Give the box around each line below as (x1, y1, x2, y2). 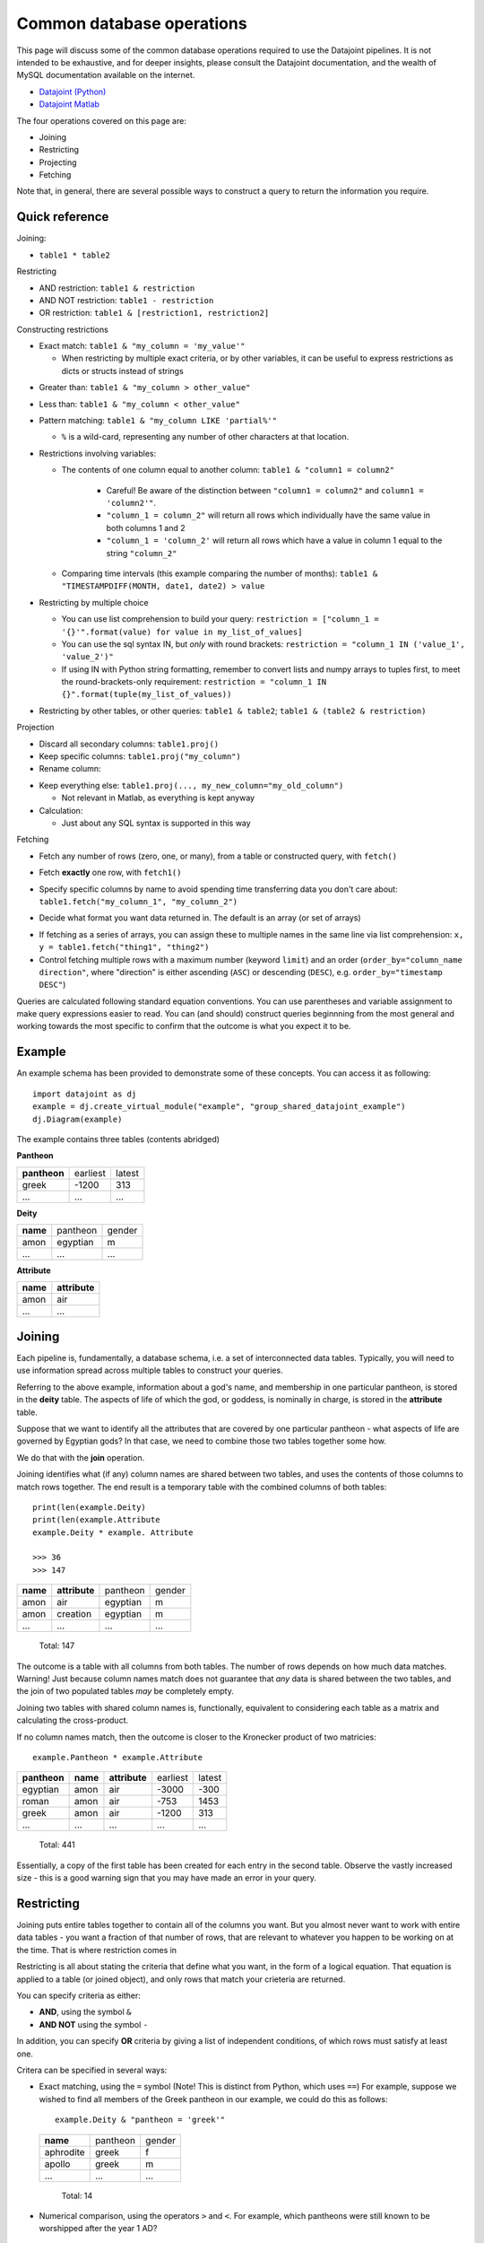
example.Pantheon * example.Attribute (32, 1752, 203, 1762)
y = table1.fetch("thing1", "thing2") (39, 942, 210, 953)
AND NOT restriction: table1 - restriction (39, 294, 214, 305)
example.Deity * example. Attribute (32, 1527, 194, 1538)
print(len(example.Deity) (32, 1502, 147, 1512)
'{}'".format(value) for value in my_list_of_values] (61, 626, 303, 637)
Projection (16, 722, 55, 733)
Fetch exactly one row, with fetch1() (39, 867, 182, 878)
